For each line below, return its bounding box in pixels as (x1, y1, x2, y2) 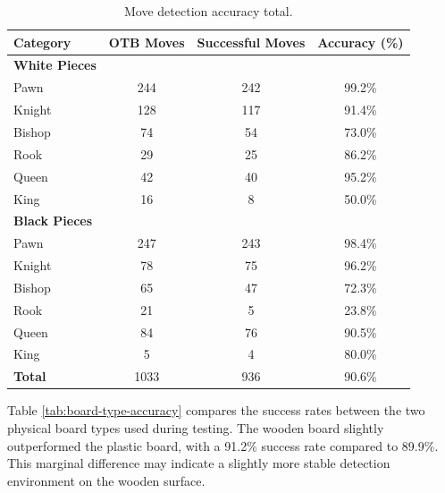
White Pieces (13, 55, 97, 74)
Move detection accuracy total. (124, 2, 293, 20)
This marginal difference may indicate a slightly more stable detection (7, 454, 390, 472)
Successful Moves (197, 32, 306, 51)
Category (13, 32, 71, 51)
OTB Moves (108, 32, 185, 51)
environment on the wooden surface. (7, 471, 206, 489)
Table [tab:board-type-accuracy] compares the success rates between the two (7, 401, 425, 420)
